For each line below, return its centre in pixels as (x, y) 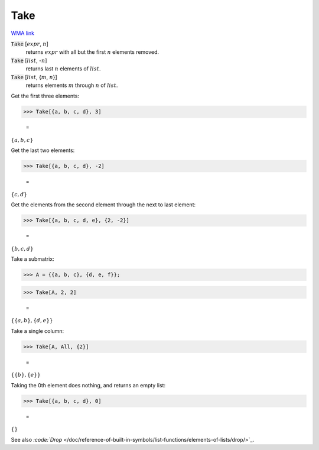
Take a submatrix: (32, 259)
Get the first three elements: (45, 96)
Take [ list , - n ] (29, 60)
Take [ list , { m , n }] (34, 77)
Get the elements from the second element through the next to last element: (103, 205)
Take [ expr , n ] (30, 44)
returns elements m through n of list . (72, 85)
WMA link (23, 33)
